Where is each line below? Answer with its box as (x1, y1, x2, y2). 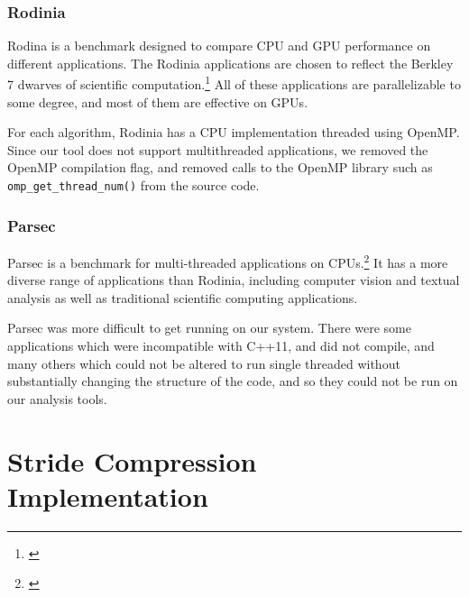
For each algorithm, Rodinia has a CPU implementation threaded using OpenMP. (7, 123, 460, 142)
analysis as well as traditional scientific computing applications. (7, 288, 358, 307)
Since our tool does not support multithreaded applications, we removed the (7, 140, 428, 159)
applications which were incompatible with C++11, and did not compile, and (7, 335, 435, 354)
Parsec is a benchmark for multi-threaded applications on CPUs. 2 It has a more (7, 250, 448, 271)
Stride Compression (7, 442, 257, 479)
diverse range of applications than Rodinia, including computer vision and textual (7, 271, 460, 289)
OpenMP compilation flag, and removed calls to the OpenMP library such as (7, 158, 433, 177)
